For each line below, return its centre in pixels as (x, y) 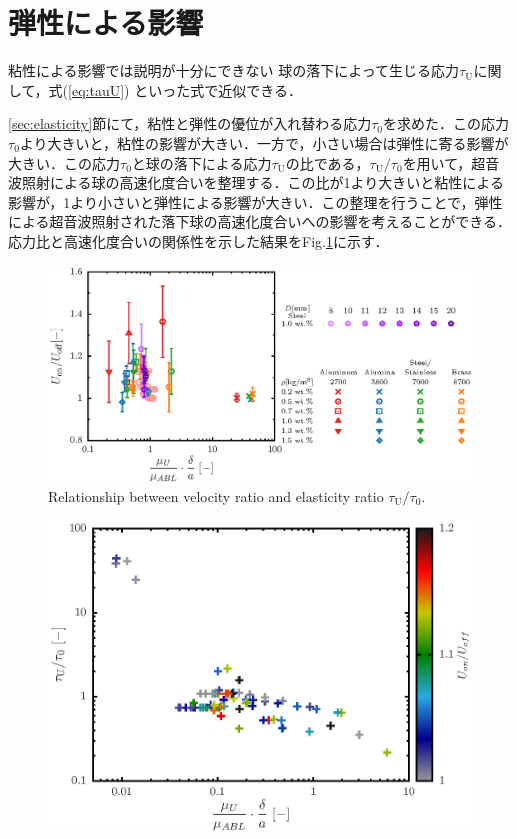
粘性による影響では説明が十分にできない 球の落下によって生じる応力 (234, 70)
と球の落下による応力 (201, 162)
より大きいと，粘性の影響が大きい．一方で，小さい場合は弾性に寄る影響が (264, 142)
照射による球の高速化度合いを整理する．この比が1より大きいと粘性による (262, 182)
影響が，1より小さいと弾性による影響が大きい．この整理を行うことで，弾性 (255, 201)
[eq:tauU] (96, 89)
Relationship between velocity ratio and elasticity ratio (216, 495)
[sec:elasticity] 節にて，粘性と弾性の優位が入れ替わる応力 (190, 123)
